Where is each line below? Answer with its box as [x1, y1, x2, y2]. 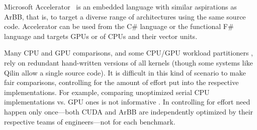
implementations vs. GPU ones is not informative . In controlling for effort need [4, 96, 250, 107]
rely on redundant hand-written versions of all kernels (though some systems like [4, 57, 253, 67]
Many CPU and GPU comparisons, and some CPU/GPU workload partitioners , [4, 47, 253, 58]
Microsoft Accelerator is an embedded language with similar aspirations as [4, 1, 237, 11]
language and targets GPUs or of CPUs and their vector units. [4, 30, 198, 41]
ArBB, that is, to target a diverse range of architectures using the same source [4, 11, 246, 21]
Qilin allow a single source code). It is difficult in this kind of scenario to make [4, 67, 246, 77]
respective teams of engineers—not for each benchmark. [4, 116, 176, 126]
